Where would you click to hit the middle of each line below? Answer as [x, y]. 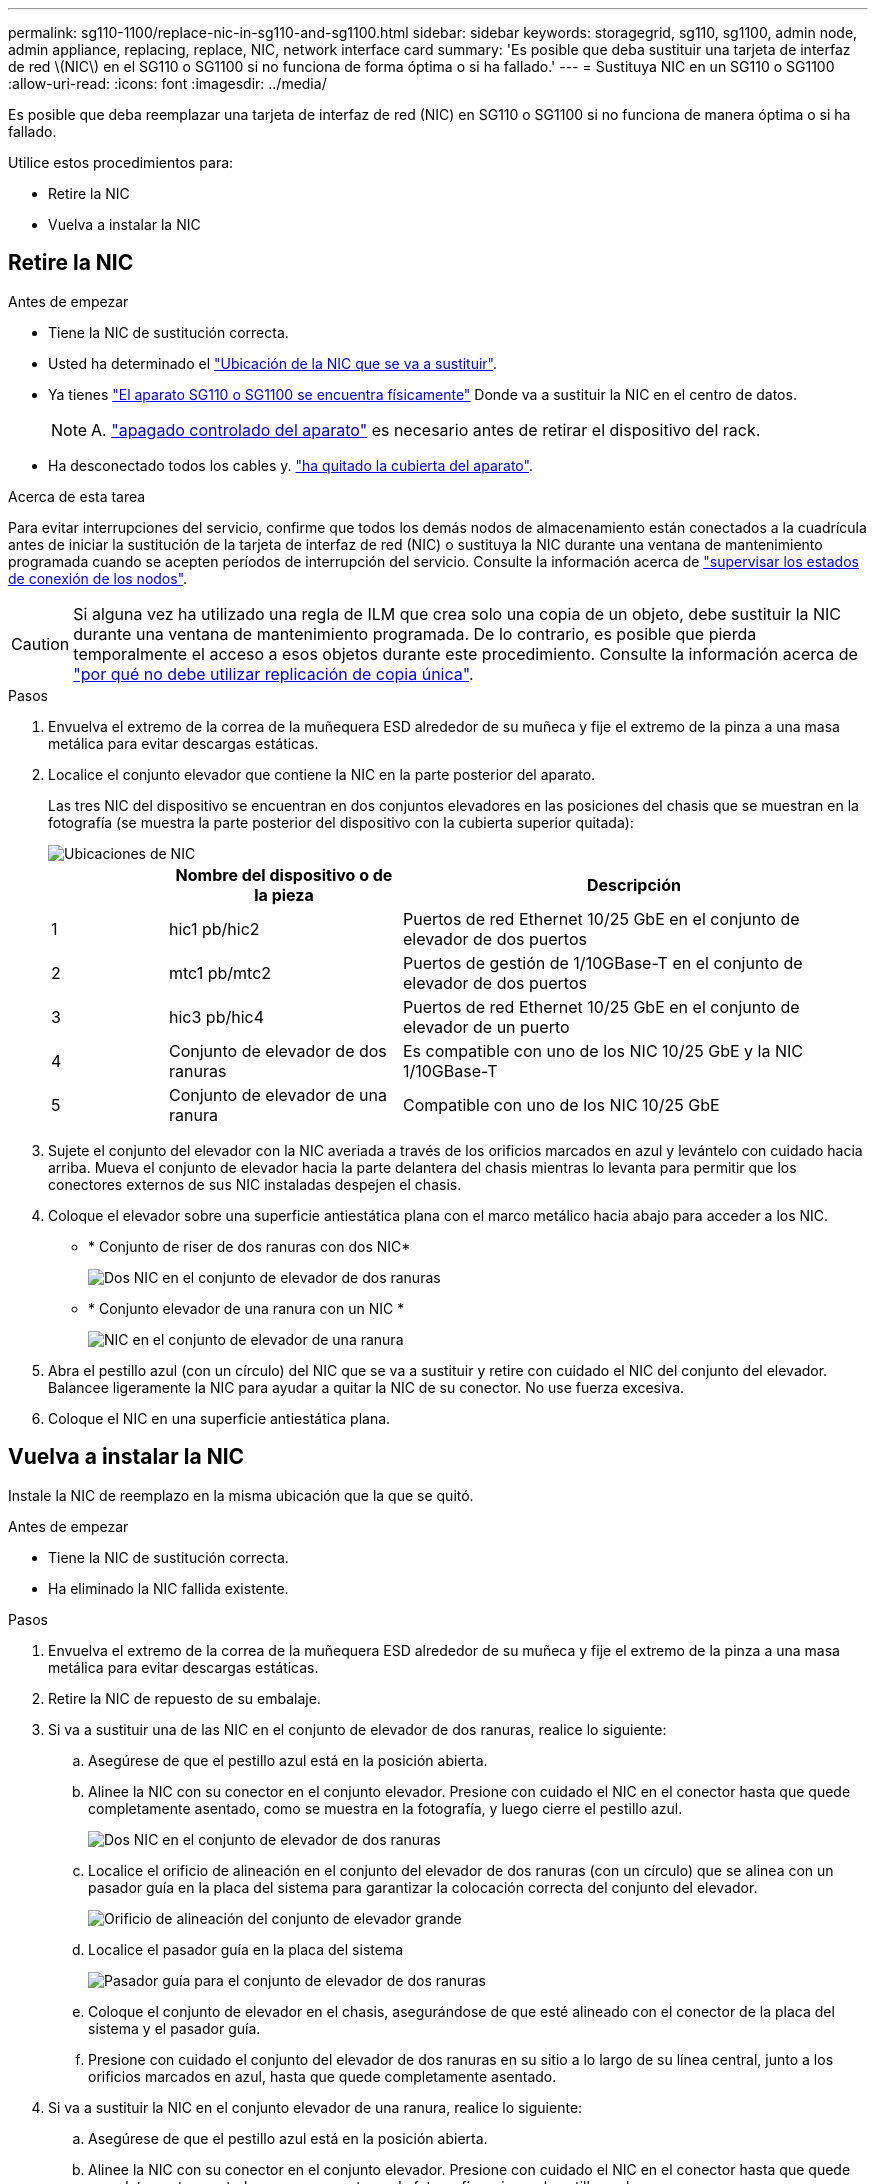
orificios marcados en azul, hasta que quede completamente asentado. [322, 2076]
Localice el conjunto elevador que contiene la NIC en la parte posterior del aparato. [322, 774]
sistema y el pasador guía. [174, 2028]
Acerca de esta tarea [77, 496]
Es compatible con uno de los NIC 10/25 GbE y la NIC [602, 1050]
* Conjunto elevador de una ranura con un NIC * [246, 1308]
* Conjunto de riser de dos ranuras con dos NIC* [249, 1246]
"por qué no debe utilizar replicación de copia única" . [273, 673]
